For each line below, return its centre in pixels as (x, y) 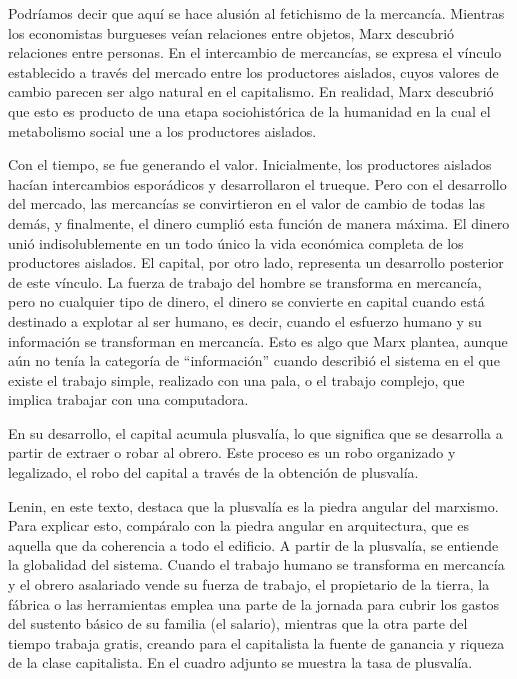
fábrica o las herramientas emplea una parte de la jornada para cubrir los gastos (254, 603)
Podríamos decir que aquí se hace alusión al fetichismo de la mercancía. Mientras (256, 13)
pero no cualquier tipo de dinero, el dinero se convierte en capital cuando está (246, 301)
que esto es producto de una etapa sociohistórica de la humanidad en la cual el (249, 110)
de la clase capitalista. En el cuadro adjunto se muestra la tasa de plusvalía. (240, 662)
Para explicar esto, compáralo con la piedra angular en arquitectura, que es (239, 525)
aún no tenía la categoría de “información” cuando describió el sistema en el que (254, 360)
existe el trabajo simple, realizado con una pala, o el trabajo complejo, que (236, 379)
